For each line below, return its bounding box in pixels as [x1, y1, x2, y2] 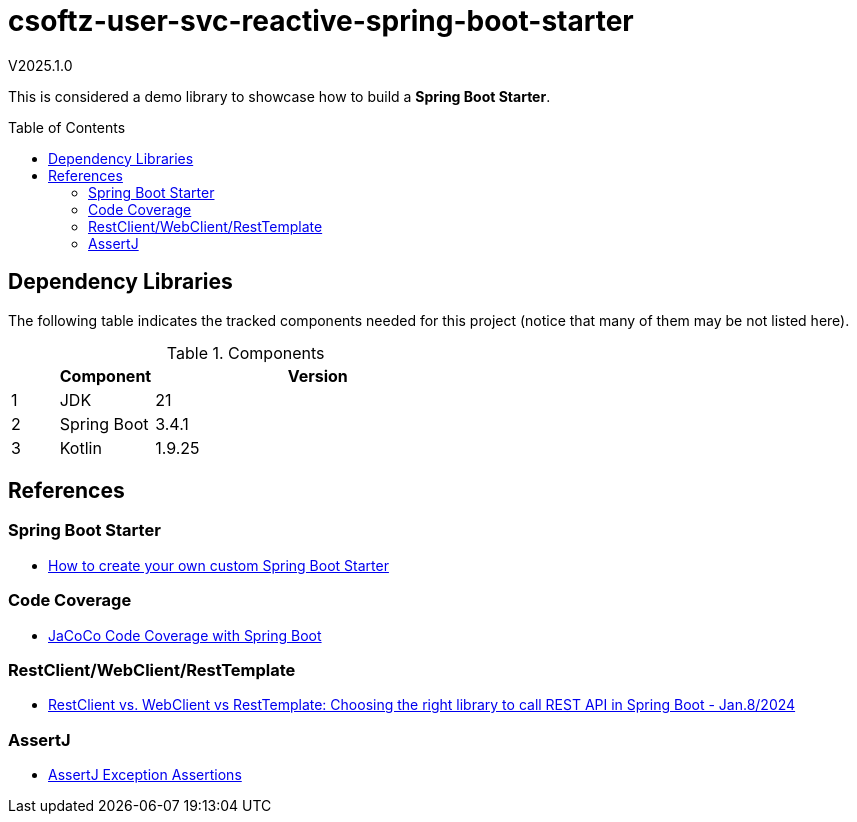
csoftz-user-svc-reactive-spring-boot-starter [8, 4, 634, 38]
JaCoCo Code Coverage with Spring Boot [48, 626, 322, 644]
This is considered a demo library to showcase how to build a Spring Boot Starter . [8, 87, 551, 105]
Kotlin [59, 437, 102, 458]
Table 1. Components [166, 342, 325, 363]
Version [287, 365, 348, 386]
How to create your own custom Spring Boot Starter [48, 556, 389, 574]
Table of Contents [8, 118, 126, 136]
